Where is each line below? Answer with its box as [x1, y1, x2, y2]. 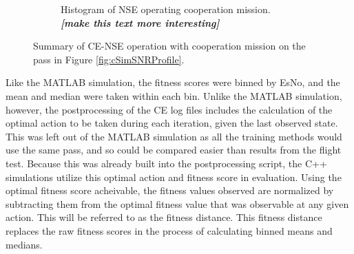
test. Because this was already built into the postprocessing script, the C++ [6, 156, 327, 170]
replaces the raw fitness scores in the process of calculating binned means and [6, 223, 333, 237]
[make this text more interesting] [61, 15, 220, 30]
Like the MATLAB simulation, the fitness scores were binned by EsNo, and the [6, 75, 340, 89]
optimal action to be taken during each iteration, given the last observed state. [6, 116, 338, 130]
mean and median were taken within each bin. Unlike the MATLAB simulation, [6, 88, 342, 103]
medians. [6, 237, 43, 251]
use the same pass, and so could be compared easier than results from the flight [6, 142, 342, 157]
